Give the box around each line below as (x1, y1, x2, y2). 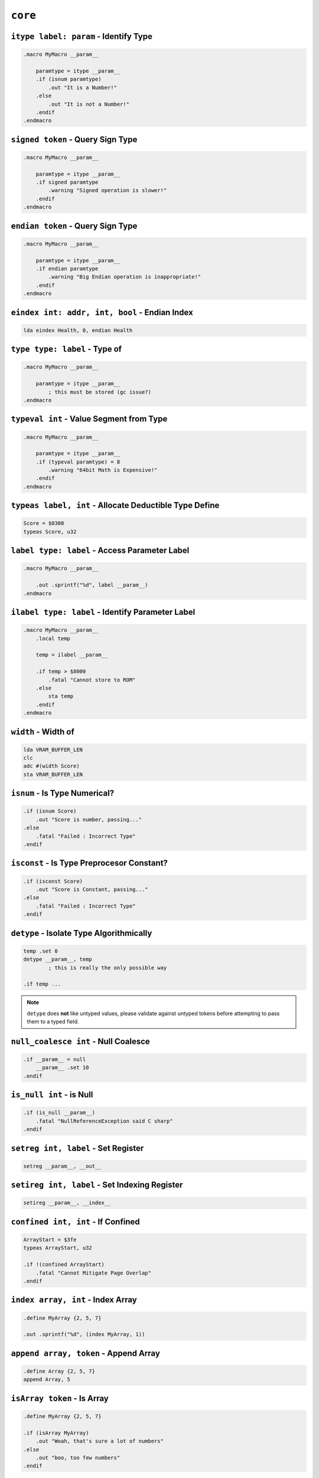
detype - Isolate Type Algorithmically (11, 928, 152, 938)
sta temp (48, 693, 74, 700)
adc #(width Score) (23, 763, 80, 770)
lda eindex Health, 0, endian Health (23, 327, 133, 333)
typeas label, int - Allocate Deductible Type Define (11, 500, 220, 511)
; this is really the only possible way (48, 964, 167, 971)
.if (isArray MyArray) (23, 1430, 89, 1436)
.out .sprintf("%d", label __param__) (35, 582, 148, 588)
